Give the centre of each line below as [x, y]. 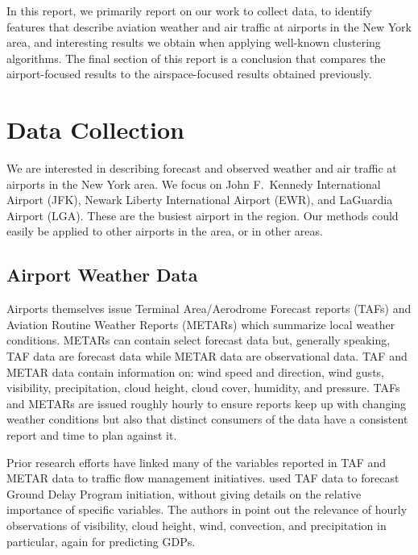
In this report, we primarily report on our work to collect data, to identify [189, 10]
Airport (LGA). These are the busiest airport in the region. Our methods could [203, 215]
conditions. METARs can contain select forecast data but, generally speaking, [199, 340]
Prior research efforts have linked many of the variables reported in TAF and [197, 462]
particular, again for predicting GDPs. [101, 541]
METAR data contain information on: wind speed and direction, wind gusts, [195, 371]
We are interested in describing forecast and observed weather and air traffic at [202, 168]
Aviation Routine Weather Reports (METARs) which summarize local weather [201, 324]
